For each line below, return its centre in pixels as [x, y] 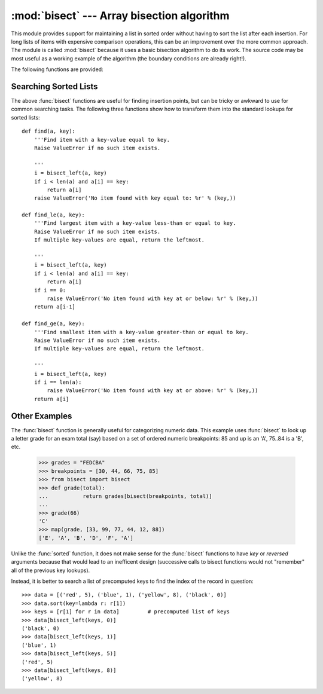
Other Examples [42, 416]
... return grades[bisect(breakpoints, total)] [125, 496]
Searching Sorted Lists [54, 86]
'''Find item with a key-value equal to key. [102, 140]
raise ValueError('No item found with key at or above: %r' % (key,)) [153, 391]
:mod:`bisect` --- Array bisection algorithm [120, 16]
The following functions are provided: [57, 69]
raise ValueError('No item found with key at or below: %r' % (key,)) [153, 299]
